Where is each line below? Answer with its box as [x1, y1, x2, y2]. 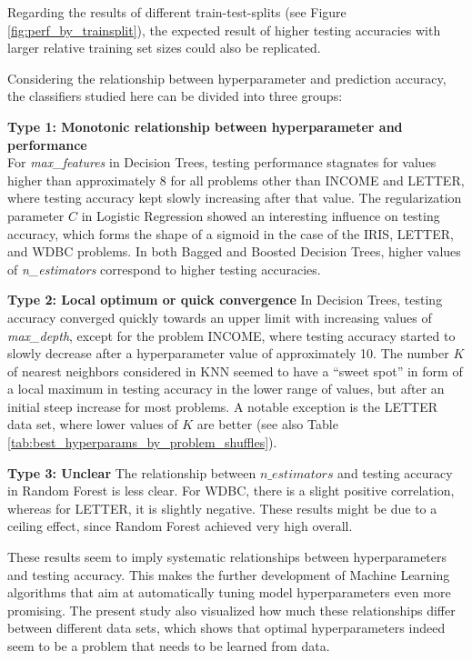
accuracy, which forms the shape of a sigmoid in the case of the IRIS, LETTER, [7, 224, 454, 243]
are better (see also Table [196, 415, 338, 434]
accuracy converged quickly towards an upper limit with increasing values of [7, 307, 432, 326]
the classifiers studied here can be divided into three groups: [7, 86, 343, 105]
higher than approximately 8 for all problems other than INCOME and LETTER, [7, 170, 465, 189]
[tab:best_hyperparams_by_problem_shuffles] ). [7, 433, 277, 452]
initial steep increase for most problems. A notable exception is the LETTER [7, 396, 437, 416]
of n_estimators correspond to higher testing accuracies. [7, 259, 321, 278]
